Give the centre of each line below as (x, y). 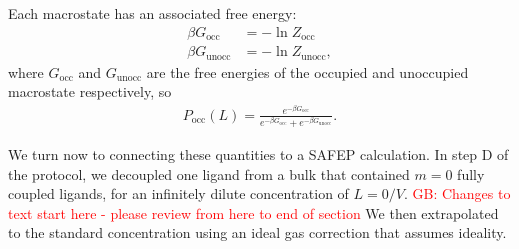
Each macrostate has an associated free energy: (152, 13)
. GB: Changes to (457, 193)
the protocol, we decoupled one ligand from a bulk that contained (209, 173)
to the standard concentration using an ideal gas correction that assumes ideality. (257, 232)
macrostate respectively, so (90, 91)
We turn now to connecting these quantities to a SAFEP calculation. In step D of (258, 153)
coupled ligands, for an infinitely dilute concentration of (178, 193)
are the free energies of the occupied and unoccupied (307, 71)
